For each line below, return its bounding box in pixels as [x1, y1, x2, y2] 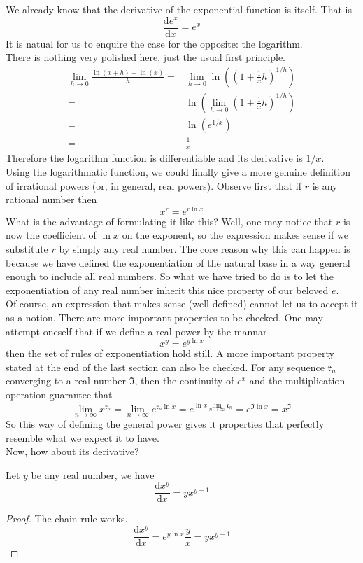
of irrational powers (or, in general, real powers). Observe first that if [6, 178, 302, 193]
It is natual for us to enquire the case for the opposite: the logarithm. [6, 36, 303, 50]
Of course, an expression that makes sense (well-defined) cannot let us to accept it [6, 296, 358, 311]
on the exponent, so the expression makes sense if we [122, 228, 348, 242]
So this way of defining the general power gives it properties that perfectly [6, 416, 325, 431]
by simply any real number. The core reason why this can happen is [59, 242, 350, 256]
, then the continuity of [134, 373, 234, 388]
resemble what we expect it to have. [6, 430, 159, 445]
